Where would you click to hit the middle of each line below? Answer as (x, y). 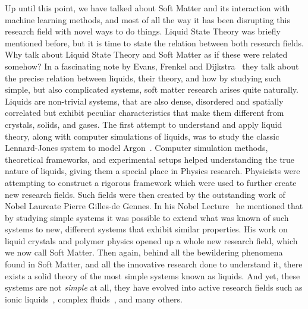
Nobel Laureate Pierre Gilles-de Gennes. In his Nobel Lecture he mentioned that (154, 206)
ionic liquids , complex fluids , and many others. (94, 299)
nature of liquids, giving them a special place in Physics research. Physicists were (153, 171)
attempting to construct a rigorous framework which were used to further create (151, 182)
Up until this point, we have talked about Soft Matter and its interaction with (147, 8)
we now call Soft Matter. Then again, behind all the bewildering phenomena (144, 252)
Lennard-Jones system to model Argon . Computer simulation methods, (136, 148)
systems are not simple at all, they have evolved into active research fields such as (154, 287)
